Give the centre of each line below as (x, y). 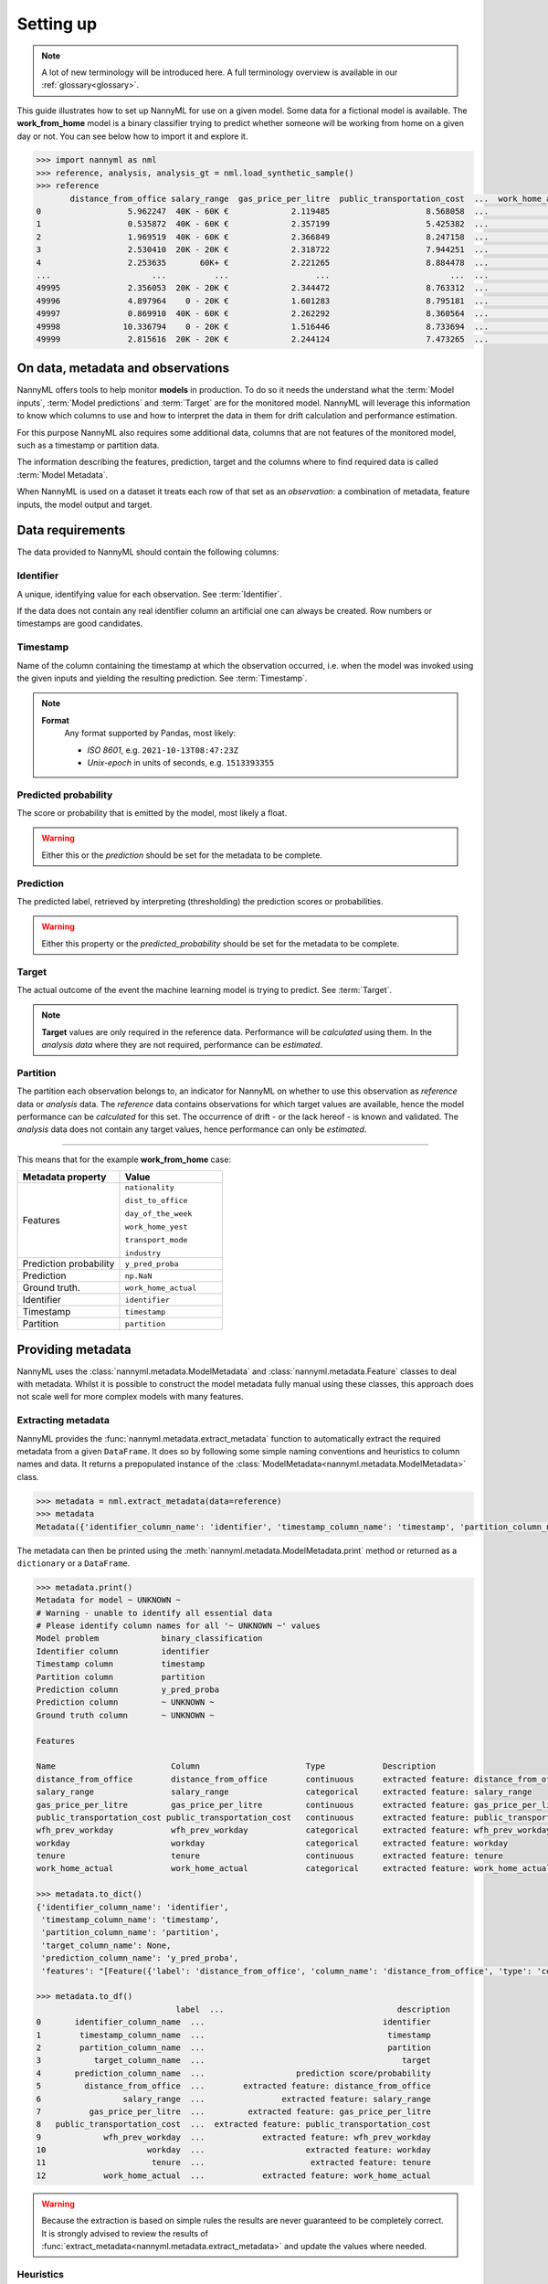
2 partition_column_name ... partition (233, 2047)
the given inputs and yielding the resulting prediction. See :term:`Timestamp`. (162, 678)
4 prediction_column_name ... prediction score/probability (233, 2073)
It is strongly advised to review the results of (125, 2233)
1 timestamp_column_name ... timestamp (233, 2035)
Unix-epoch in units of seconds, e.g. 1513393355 (181, 762)
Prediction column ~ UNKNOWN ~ (125, 1702)
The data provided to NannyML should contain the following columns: (148, 552)
